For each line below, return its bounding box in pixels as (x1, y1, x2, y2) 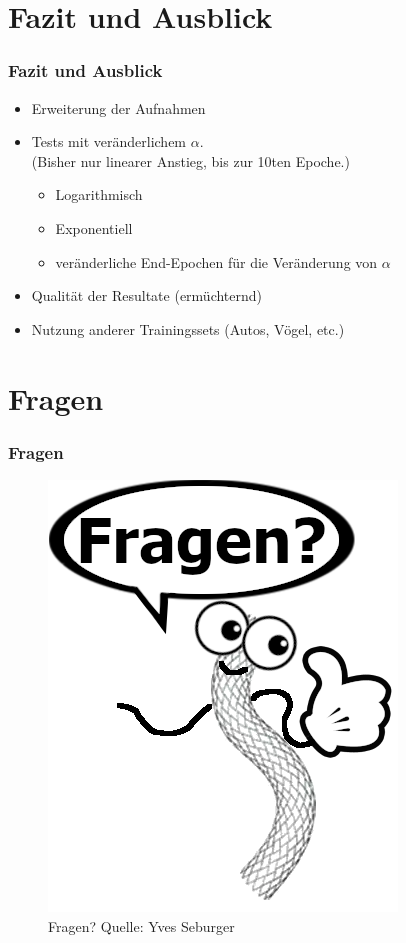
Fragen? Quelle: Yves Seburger (48, 915, 235, 936)
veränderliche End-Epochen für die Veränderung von (55, 251, 378, 272)
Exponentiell (55, 217, 133, 238)
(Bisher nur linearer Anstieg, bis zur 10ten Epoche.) (31, 150, 350, 171)
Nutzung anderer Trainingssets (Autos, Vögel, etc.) (31, 318, 345, 339)
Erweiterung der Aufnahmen (31, 97, 206, 118)
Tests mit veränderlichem (31, 131, 187, 152)
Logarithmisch (55, 184, 143, 205)
